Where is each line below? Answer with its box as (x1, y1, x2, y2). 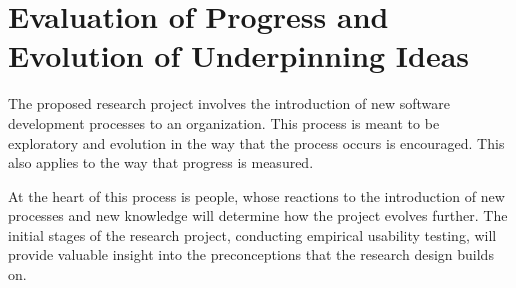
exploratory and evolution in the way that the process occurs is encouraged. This (8, 132, 505, 153)
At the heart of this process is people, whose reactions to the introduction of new (8, 185, 505, 206)
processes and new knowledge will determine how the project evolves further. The (8, 205, 508, 226)
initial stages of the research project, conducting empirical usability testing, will (8, 224, 497, 245)
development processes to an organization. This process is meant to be (8, 112, 440, 133)
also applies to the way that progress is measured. (8, 152, 314, 173)
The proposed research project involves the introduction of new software (8, 93, 450, 114)
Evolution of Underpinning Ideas (8, 35, 470, 76)
